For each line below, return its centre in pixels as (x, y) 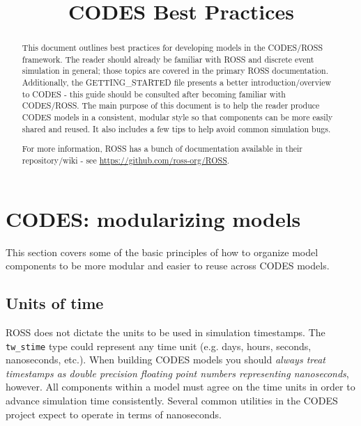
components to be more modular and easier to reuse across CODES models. (168, 266)
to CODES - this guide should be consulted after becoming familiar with (154, 94)
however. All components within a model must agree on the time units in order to (180, 387)
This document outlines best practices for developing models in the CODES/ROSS (172, 48)
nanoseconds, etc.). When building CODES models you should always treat (166, 360)
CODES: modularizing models (153, 218)
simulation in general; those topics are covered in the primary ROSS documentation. (175, 71)
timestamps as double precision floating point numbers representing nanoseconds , (177, 373)
